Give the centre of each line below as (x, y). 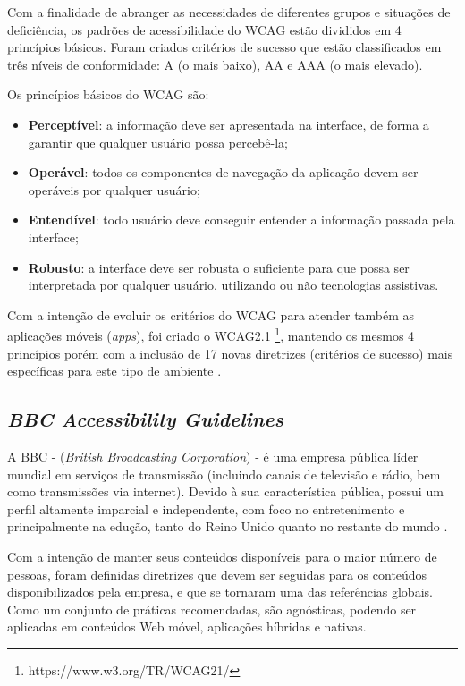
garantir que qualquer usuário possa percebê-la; (158, 142)
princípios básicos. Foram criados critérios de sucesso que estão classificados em (224, 47)
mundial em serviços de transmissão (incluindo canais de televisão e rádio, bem (224, 474)
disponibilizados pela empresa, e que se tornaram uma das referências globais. (220, 592)
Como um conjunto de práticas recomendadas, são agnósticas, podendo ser (212, 609)
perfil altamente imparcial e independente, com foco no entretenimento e (206, 508)
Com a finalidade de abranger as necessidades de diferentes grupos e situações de (229, 12)
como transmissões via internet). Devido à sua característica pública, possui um (225, 491)
